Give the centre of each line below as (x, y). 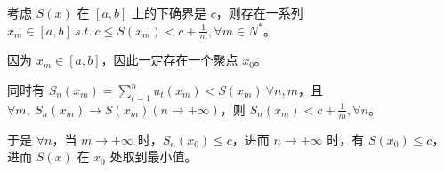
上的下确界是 (170, 12)
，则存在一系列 (259, 12)
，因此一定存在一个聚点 (170, 60)
